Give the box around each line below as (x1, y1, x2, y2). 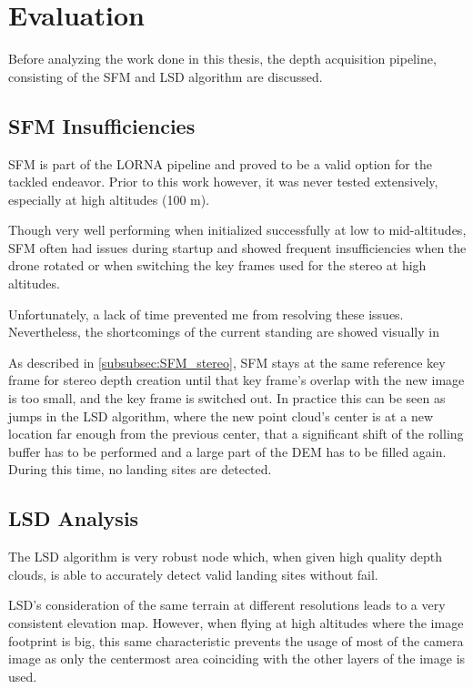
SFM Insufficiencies (8, 111, 196, 139)
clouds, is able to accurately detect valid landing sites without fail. (8, 564, 378, 583)
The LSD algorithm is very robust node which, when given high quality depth (8, 547, 443, 566)
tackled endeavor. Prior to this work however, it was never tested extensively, (8, 172, 438, 191)
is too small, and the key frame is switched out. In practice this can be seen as (8, 389, 446, 408)
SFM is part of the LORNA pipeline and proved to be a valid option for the (8, 154, 432, 173)
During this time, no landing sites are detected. (8, 460, 272, 479)
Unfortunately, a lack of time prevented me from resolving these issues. (8, 304, 404, 323)
